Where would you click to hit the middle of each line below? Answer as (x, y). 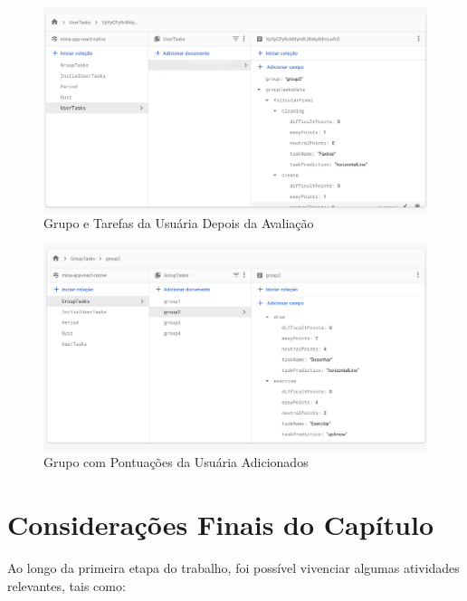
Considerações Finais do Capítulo (220, 525)
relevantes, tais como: (67, 585)
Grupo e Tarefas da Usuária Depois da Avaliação (179, 223)
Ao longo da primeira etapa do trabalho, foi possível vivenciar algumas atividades (233, 567)
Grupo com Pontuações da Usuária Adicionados (176, 462)
